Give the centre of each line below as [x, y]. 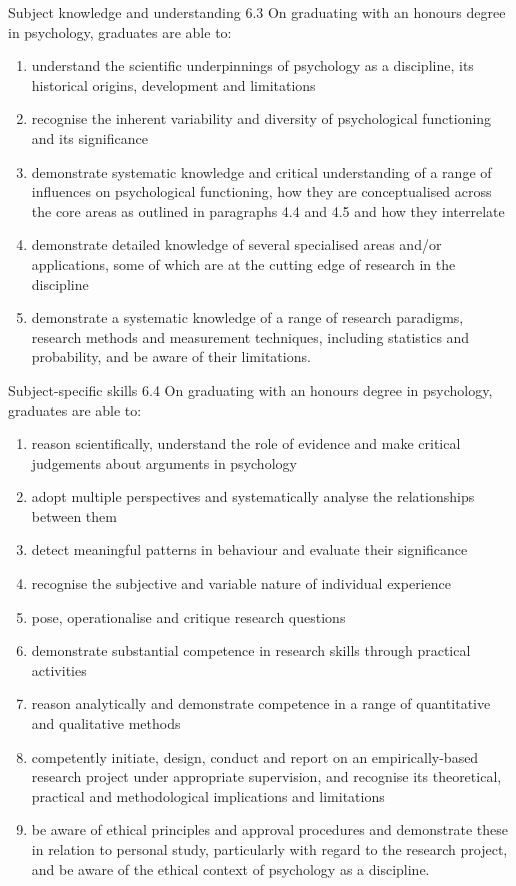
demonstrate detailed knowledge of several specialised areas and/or [236, 244]
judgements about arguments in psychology [164, 462]
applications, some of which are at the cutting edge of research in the [243, 263]
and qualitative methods [106, 723]
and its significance [89, 137]
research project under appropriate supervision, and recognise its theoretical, [266, 776]
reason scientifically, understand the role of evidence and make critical [246, 443]
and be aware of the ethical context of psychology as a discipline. [230, 868]
